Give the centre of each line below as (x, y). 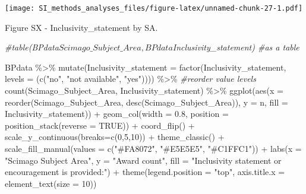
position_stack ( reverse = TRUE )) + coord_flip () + (100, 125)
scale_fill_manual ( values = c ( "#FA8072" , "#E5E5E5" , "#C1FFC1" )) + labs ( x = (153, 148)
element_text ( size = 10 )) (51, 183)
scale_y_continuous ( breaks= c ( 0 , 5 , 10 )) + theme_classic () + (115, 137)
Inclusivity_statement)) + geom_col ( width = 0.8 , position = (117, 114)
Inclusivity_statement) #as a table (236, 47)
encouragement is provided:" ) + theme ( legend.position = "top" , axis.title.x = (145, 172)
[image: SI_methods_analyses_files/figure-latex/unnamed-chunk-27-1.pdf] (154, 8)
